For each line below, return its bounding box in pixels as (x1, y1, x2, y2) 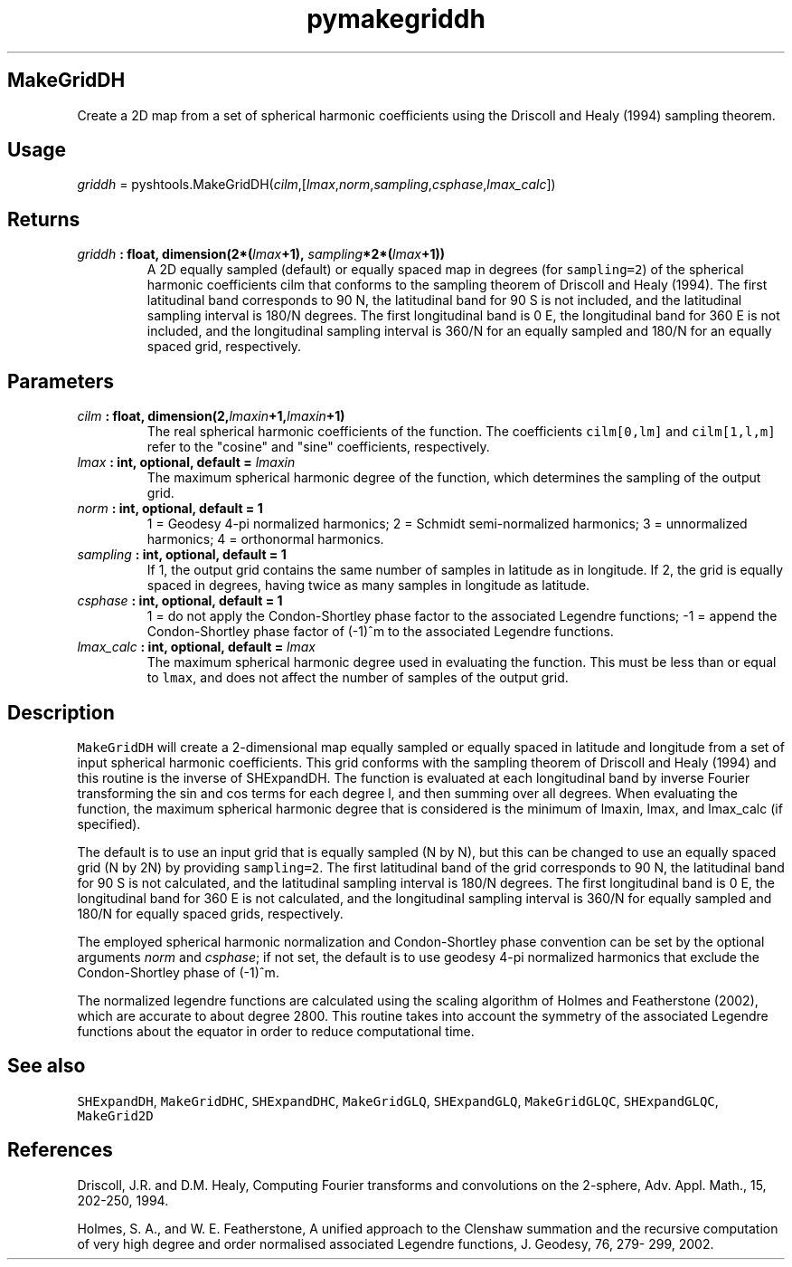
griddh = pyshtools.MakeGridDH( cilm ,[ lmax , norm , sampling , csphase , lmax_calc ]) (77, 176, 556, 193)
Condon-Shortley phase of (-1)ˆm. (77, 964, 279, 980)
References (7, 1138, 113, 1162)
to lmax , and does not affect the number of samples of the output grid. (146, 670, 569, 686)
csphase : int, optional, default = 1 (77, 593, 283, 609)
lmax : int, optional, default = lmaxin (77, 454, 296, 471)
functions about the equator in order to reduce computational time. (77, 1023, 475, 1039)
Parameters (7, 369, 114, 393)
